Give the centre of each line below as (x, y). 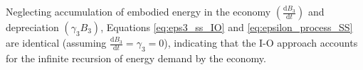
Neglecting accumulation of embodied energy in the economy (138, 11)
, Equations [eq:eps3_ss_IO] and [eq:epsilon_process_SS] (227, 27)
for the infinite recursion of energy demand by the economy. (136, 58)
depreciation (32, 27)
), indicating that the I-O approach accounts (261, 42)
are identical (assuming (56, 42)
